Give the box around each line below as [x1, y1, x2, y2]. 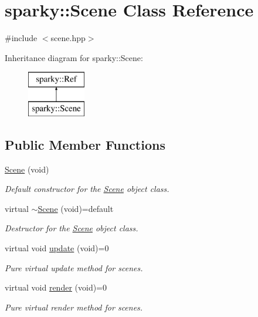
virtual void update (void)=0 [5, 242, 109, 254]
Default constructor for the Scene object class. [5, 183, 169, 195]
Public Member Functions [5, 135, 165, 153]
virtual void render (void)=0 [5, 281, 107, 294]
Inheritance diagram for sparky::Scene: [5, 51, 143, 63]
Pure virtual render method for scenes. [5, 301, 143, 313]
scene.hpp [50, 32, 86, 44]
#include [5, 32, 38, 44]
